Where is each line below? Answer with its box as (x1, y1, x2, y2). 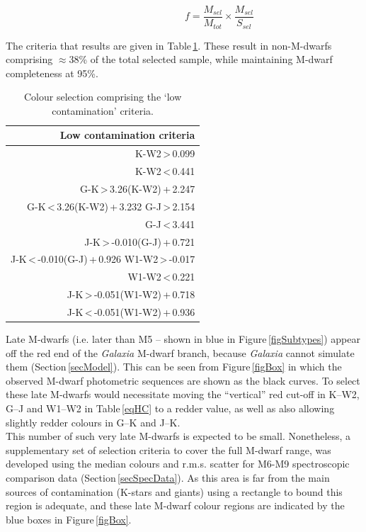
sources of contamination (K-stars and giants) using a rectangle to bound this (6, 484, 343, 499)
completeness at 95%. (6, 65, 98, 80)
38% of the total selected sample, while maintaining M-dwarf (69, 52, 333, 67)
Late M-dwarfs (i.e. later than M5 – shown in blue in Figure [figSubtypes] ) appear (6, 332, 360, 346)
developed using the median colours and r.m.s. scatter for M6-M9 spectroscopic (6, 456, 350, 471)
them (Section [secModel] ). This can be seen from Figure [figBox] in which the (6, 359, 342, 374)
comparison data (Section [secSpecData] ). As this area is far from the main (6, 470, 330, 485)
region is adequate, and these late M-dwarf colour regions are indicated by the (6, 498, 345, 513)
